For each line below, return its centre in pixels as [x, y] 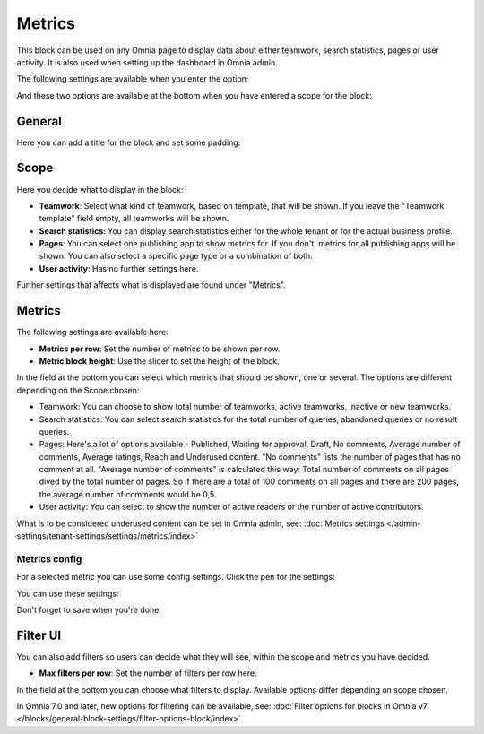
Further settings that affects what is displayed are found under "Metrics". [151, 285]
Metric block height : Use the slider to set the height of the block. [159, 361]
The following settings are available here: [93, 332]
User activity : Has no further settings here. [119, 268]
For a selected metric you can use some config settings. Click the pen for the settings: [176, 577]
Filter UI [39, 635]
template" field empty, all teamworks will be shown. [134, 219]
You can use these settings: [68, 593]
